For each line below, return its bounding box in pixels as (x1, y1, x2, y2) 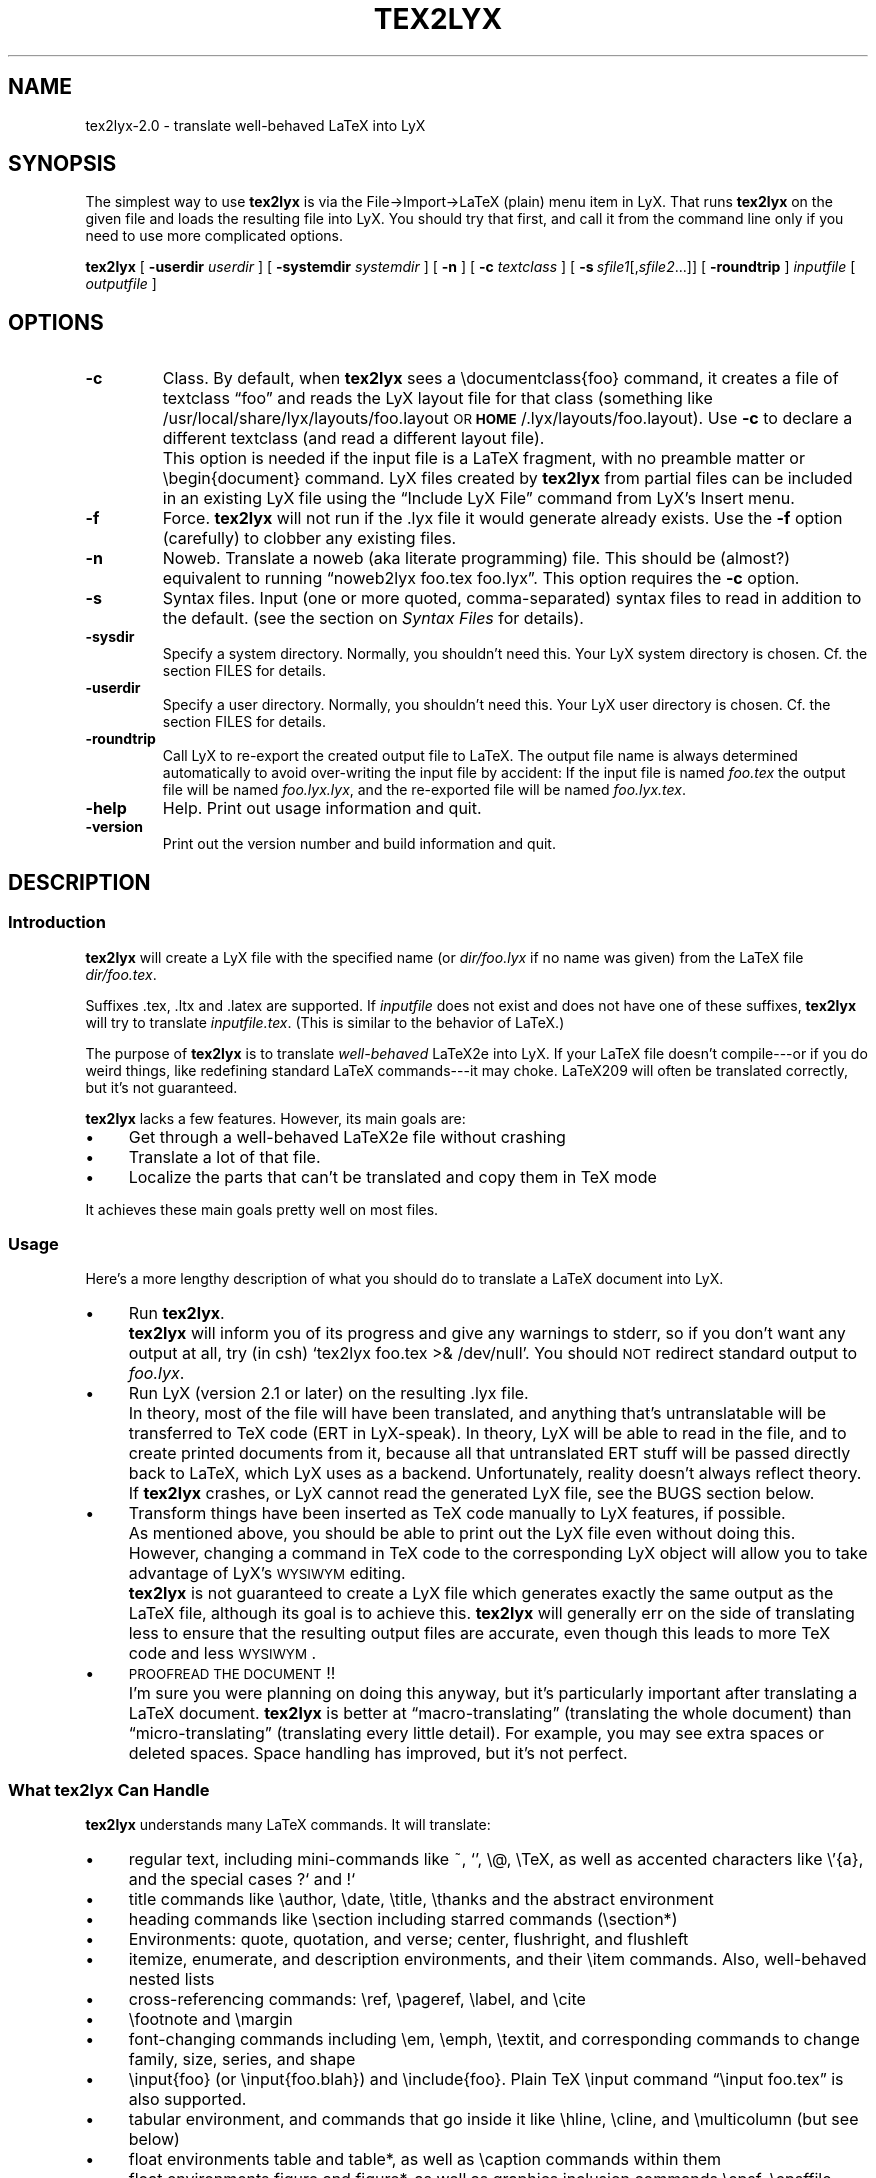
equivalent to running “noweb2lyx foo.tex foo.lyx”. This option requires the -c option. (162, 568, 800, 589)
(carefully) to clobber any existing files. (162, 528, 457, 549)
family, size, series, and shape (128, 2049, 356, 2069)
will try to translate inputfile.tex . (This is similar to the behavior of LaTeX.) (85, 1013, 565, 1031)
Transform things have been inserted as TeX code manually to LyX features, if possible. (128, 1503, 786, 1524)
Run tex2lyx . (128, 1303, 225, 1324)
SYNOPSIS (8, 151, 117, 177)
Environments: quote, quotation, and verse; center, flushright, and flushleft (128, 1929, 689, 1949)
